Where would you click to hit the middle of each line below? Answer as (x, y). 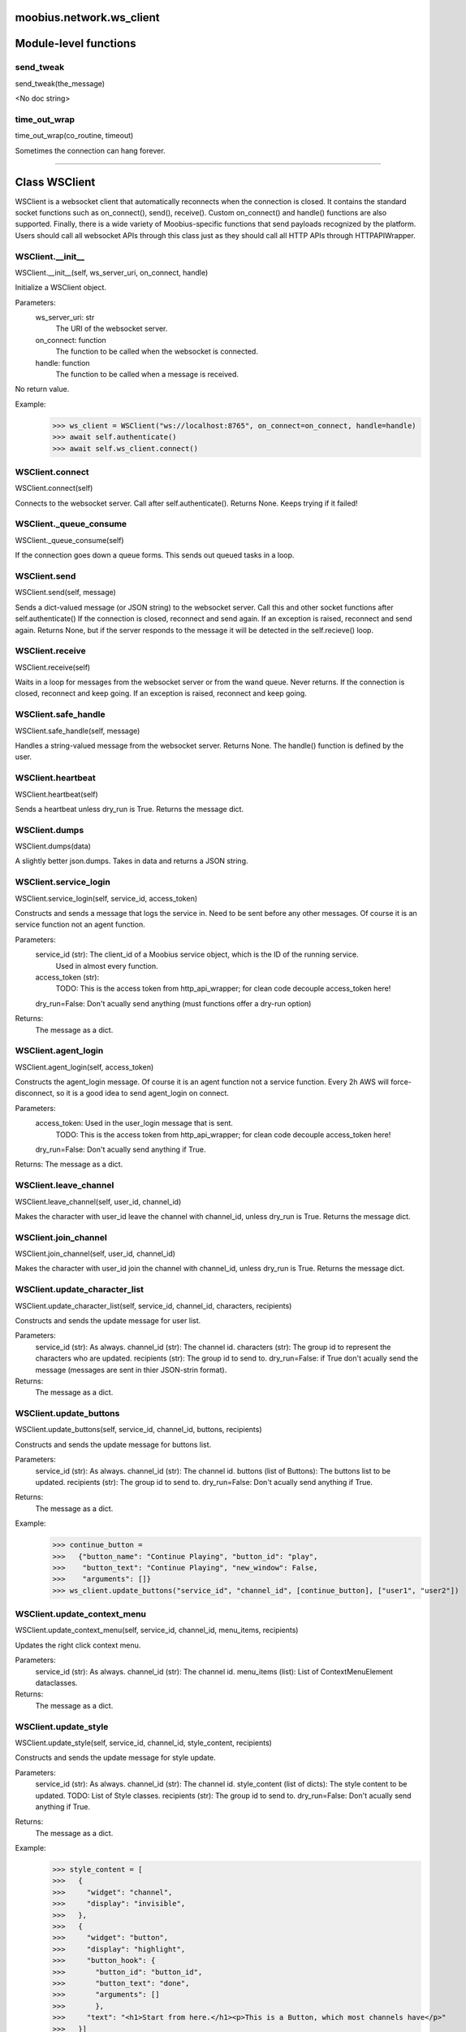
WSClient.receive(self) (53, 667)
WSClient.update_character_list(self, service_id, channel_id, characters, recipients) (153, 1305)
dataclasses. (56, 1683)
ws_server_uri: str (65, 318)
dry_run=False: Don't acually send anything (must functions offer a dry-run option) (173, 1003)
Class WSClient (55, 182)
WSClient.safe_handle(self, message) (78, 731)
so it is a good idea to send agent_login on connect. (142, 1093)
